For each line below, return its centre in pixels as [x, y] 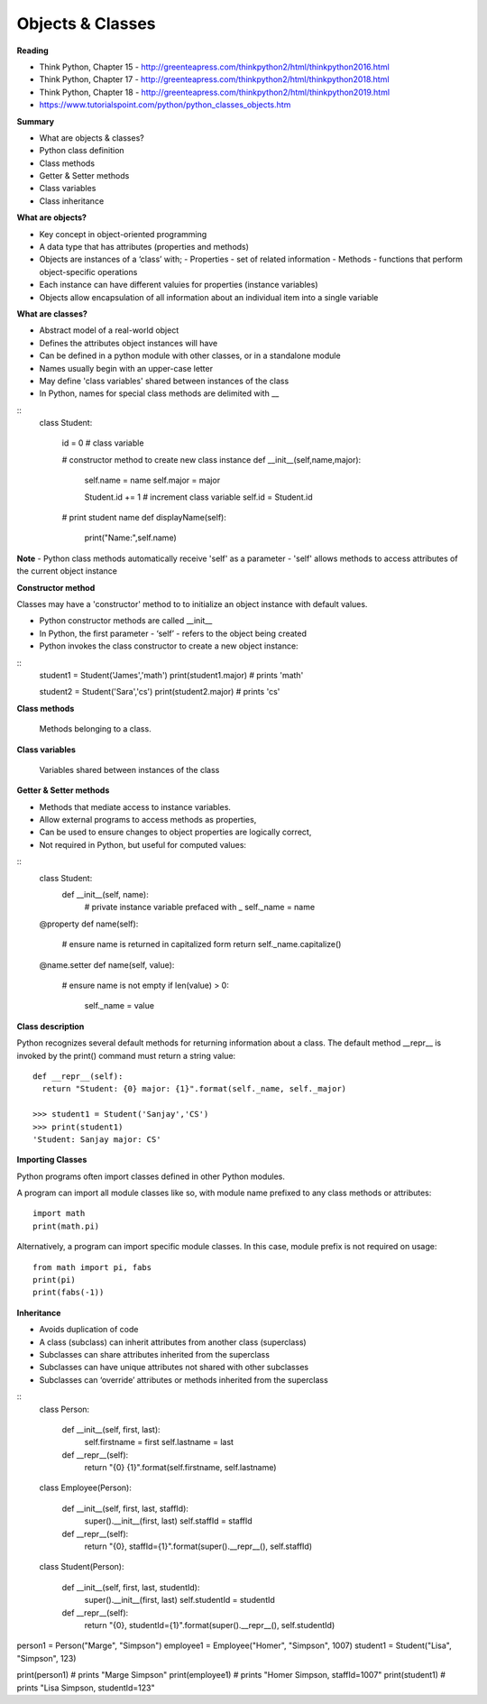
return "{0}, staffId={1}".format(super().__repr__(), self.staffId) [198, 1546]
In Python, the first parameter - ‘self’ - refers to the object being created [173, 633]
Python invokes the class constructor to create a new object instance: [169, 646]
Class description [51, 1026]
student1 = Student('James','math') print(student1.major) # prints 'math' [171, 675]
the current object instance [67, 571]
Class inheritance [72, 201]
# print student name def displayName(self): [144, 518]
